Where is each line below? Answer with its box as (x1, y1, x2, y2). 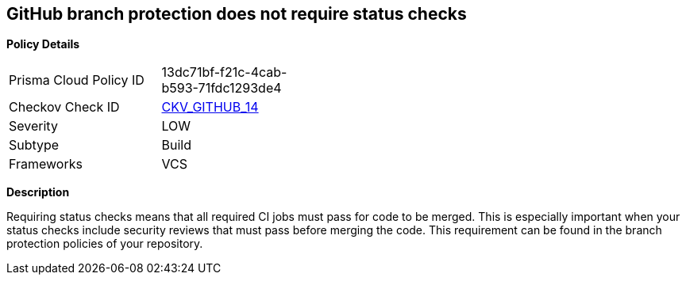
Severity (9, 118, 58, 135)
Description (6, 185, 70, 199)
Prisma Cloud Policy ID (9, 72, 145, 89)
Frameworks (9, 156, 83, 173)
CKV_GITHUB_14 (161, 99, 259, 116)
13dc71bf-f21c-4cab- (161, 64, 287, 81)
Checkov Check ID (9, 99, 120, 116)
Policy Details (6, 37, 80, 51)
